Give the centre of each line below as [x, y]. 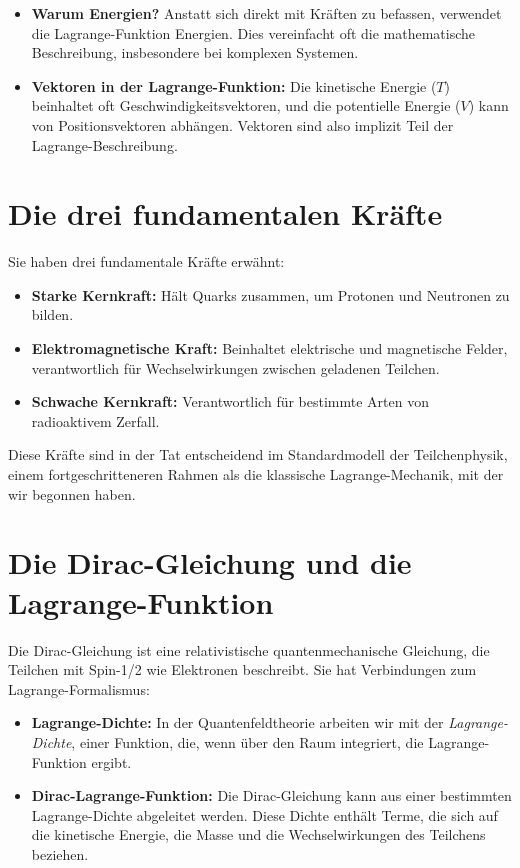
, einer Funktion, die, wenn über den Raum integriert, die [247, 741]
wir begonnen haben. [72, 493]
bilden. [52, 314]
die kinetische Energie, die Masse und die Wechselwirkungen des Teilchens [258, 834]
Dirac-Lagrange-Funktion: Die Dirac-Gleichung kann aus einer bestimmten [271, 795]
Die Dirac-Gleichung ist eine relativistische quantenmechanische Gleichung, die [249, 649]
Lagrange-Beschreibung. [104, 144]
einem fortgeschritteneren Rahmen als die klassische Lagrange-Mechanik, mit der [256, 474]
